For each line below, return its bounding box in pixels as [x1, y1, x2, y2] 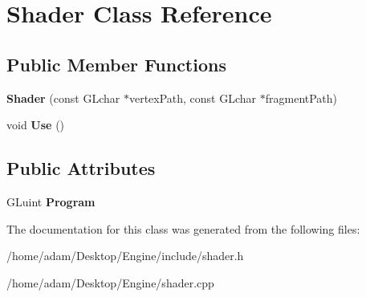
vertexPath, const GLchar [128, 89, 257, 106]
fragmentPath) [265, 89, 338, 106]
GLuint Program [6, 193, 96, 210]
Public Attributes [6, 156, 156, 181]
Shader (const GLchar [6, 89, 120, 106]
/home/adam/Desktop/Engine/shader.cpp [6, 274, 214, 291]
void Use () [6, 116, 65, 133]
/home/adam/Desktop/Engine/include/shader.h [6, 247, 244, 264]
